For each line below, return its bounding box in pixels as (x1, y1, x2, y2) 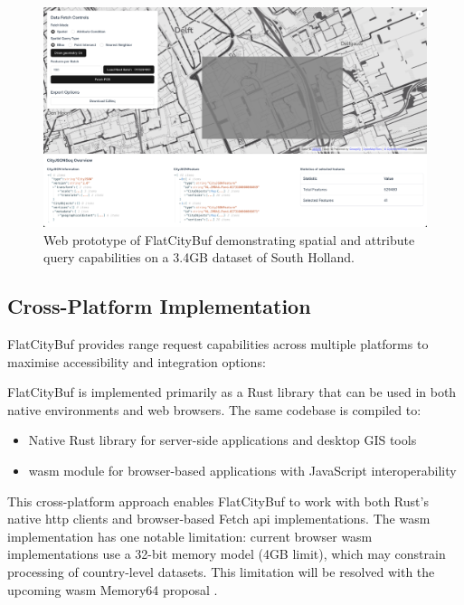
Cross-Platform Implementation (7, 292, 311, 320)
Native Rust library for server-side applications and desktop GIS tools (28, 430, 417, 449)
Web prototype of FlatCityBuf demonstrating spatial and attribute (43, 230, 415, 249)
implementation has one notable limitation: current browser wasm (7, 526, 373, 545)
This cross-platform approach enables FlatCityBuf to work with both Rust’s (7, 491, 429, 510)
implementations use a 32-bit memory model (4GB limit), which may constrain (7, 544, 446, 563)
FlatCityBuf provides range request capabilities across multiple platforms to (7, 335, 429, 354)
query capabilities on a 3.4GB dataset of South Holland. (43, 248, 355, 267)
